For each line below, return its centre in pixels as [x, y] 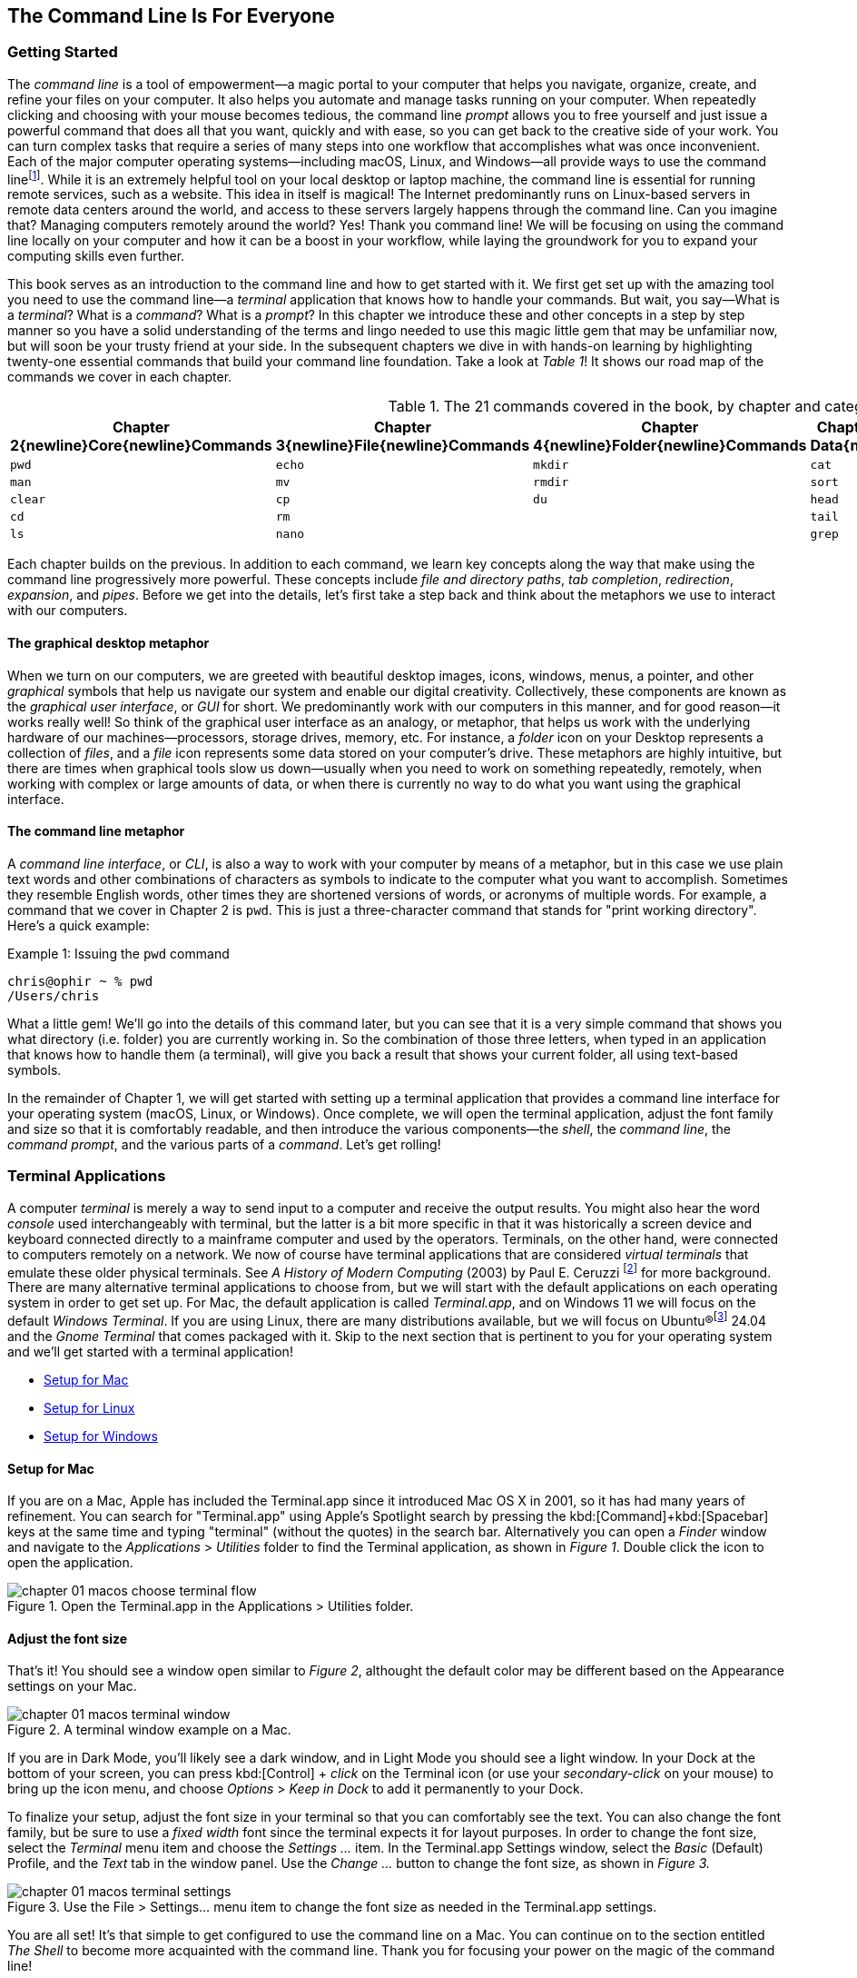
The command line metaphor [96, 831]
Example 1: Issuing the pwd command [118, 953]
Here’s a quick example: [79, 925]
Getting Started [63, 52]
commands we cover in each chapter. [120, 377]
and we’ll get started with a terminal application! [150, 1351]
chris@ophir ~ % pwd [80, 981]
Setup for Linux [89, 1407]
